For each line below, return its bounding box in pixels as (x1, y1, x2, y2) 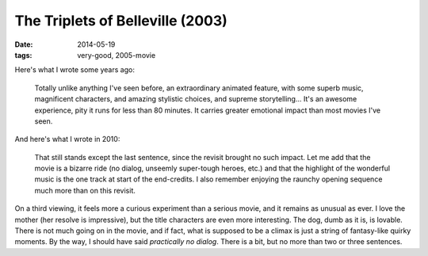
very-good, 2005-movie (77, 50, 156, 59)
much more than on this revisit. (34, 185, 136, 195)
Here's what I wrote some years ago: (14, 65, 135, 75)
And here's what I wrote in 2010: (14, 135, 120, 144)
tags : (14, 50, 32, 59)
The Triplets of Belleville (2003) (14, 12, 227, 29)
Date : (14, 40, 33, 49)
